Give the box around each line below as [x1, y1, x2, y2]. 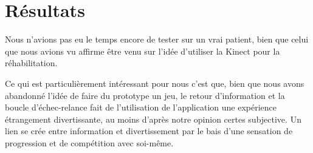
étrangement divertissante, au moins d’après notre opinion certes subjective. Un [5, 112, 301, 125]
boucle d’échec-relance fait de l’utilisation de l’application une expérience [5, 101, 277, 114]
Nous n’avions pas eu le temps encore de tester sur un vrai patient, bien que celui [5, 33, 309, 46]
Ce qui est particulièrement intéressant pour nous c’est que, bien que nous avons [5, 76, 304, 89]
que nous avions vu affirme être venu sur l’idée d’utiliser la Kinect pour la [5, 44, 280, 57]
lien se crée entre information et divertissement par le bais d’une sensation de [5, 124, 293, 137]
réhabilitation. [5, 56, 58, 69]
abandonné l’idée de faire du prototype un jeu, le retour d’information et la [5, 89, 285, 101]
